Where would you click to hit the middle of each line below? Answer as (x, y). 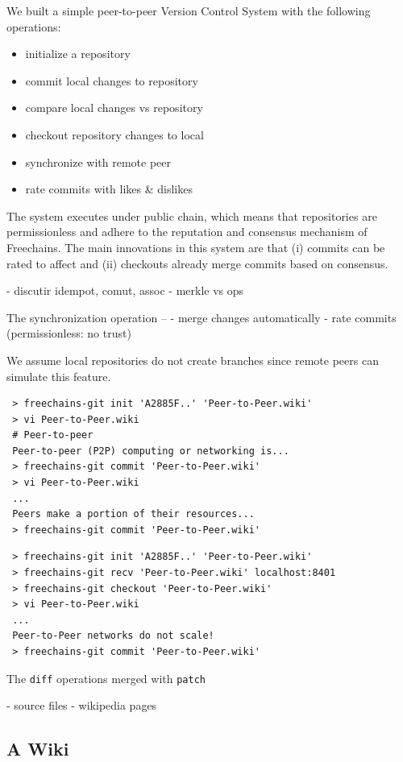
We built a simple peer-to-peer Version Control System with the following (189, 10)
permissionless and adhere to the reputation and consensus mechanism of (187, 232)
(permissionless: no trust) (69, 333)
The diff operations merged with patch (106, 678)
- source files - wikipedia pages (82, 705)
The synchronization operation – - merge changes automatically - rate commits (201, 317)
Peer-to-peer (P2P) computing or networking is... (151, 451)
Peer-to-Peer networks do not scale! (113, 636)
